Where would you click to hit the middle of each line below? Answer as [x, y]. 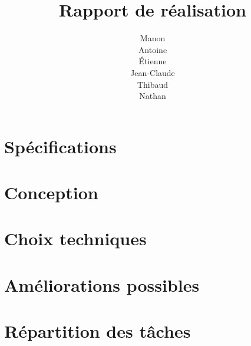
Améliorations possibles [102, 284]
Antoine [153, 49]
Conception [51, 192]
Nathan [153, 96]
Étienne [153, 61]
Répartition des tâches [98, 331]
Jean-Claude [153, 72]
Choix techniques [75, 238]
